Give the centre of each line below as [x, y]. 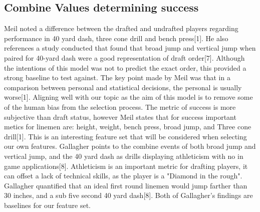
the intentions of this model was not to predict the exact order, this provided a [125, 67]
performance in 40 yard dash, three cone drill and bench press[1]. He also [116, 38]
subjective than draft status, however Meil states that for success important [120, 117]
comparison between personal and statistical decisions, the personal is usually [123, 87]
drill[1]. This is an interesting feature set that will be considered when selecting [125, 136]
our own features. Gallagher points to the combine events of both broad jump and [130, 146]
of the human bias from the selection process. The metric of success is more [120, 107]
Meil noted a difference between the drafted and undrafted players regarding [121, 28]
